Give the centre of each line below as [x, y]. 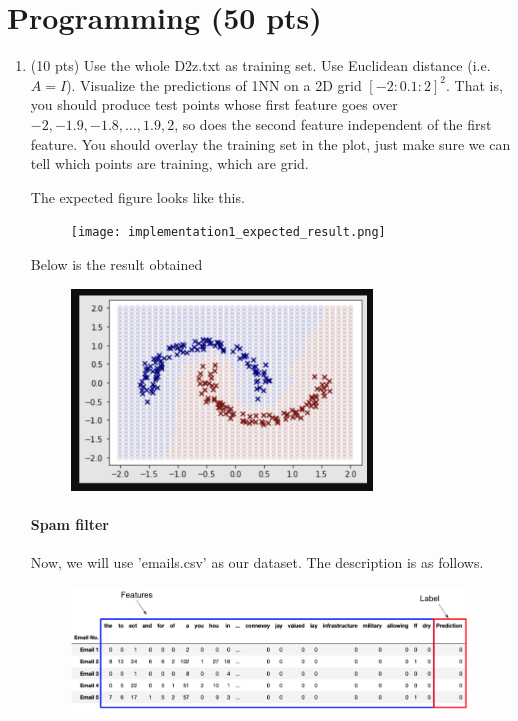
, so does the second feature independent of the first [333, 123]
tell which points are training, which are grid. [169, 163]
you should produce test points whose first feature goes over [214, 104]
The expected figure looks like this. [137, 196]
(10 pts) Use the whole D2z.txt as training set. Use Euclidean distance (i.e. [260, 65]
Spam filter [69, 524]
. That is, [474, 84]
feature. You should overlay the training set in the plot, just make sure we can [270, 143]
